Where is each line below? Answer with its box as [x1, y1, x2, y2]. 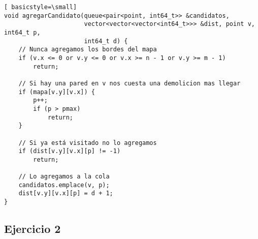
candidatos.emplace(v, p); [18, 181, 110, 189]
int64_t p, [4, 28, 41, 36]
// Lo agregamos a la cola [18, 173, 110, 181]
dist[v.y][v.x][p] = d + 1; [18, 190, 113, 197]
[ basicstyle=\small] [4, 4, 77, 11]
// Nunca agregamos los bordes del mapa [18, 46, 157, 53]
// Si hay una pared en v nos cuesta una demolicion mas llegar [18, 79, 241, 87]
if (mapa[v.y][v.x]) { [18, 88, 95, 96]
